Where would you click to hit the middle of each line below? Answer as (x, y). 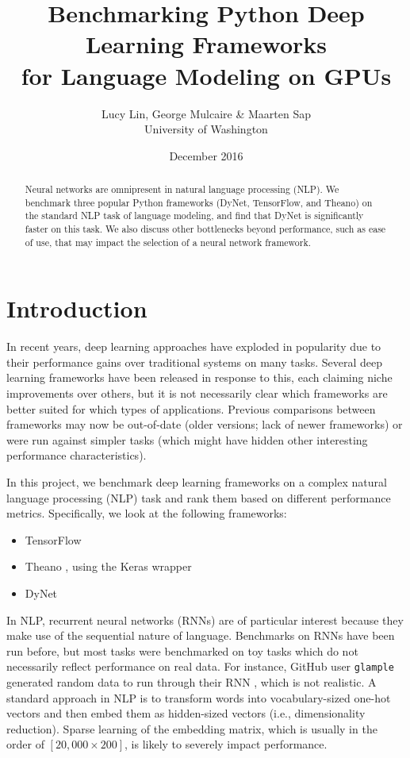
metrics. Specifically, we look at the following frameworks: (147, 513)
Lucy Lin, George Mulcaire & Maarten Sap (206, 113)
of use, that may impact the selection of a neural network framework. (168, 242)
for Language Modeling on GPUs (206, 75)
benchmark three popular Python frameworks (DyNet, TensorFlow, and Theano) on (199, 202)
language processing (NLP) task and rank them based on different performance (199, 497)
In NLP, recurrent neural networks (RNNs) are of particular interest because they (205, 619)
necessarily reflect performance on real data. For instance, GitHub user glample (200, 666)
